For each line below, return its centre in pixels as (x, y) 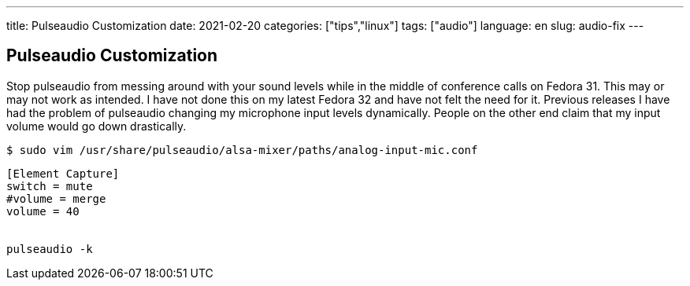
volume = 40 (43, 211)
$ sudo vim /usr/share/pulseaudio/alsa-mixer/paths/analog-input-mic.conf (242, 150)
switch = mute (50, 186)
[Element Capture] (63, 173)
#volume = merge (56, 198)
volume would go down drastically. (96, 126)
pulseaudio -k (50, 249)
